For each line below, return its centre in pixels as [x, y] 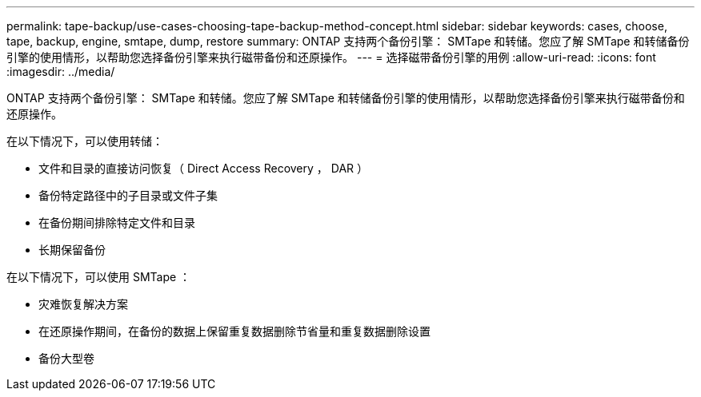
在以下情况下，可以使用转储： [85, 141]
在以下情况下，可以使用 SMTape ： [99, 277]
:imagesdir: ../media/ [61, 71]
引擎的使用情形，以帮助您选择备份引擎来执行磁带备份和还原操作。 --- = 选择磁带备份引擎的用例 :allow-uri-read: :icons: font [331, 57]
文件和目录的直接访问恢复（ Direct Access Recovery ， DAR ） [203, 168]
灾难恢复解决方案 [83, 304]
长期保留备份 [72, 250]
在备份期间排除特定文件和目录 [117, 222]
